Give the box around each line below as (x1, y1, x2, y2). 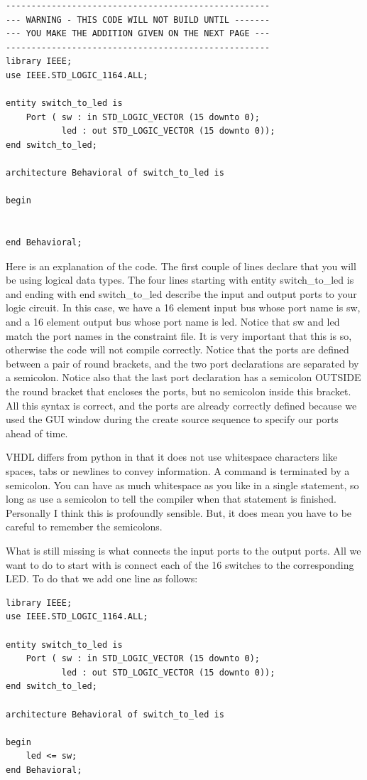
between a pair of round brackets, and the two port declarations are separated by (6, 356, 359, 370)
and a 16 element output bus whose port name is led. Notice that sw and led (6, 314, 340, 329)
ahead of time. (6, 425, 68, 440)
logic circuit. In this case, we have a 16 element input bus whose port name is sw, (6, 300, 361, 315)
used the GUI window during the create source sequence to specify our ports (6, 412, 339, 427)
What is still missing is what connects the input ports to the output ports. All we (6, 543, 361, 557)
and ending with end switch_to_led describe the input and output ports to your (6, 286, 357, 301)
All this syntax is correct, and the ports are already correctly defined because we (6, 397, 357, 412)
